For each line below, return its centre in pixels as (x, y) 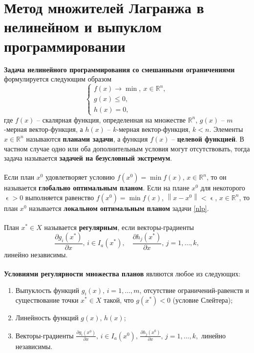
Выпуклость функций (47, 290)
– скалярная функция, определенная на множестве (111, 119)
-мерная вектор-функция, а (43, 129)
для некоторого (223, 188)
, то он (216, 177)
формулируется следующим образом (58, 79)
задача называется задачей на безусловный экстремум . (88, 158)
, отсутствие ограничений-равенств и (194, 290)
